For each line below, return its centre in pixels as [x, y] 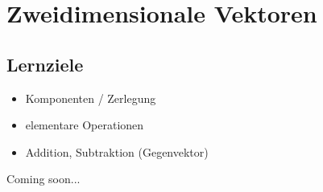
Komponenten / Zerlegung [91, 98]
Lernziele [45, 64]
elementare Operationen [85, 125]
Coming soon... [43, 179]
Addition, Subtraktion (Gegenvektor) [117, 151]
